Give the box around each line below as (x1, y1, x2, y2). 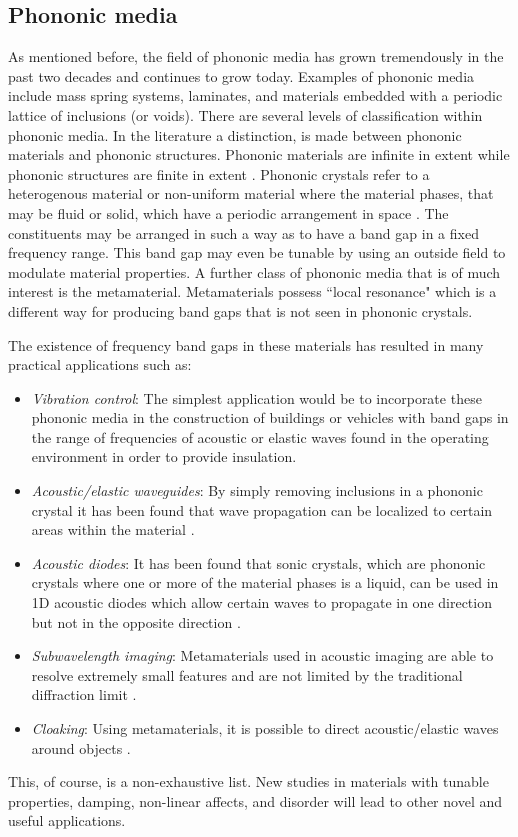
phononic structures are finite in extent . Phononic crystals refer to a (8, 163, 430, 184)
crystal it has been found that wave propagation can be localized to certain (31, 499, 493, 520)
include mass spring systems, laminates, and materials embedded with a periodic (8, 85, 503, 106)
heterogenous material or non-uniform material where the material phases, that (8, 183, 494, 204)
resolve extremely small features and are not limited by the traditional (31, 664, 463, 685)
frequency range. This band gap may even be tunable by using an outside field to (8, 242, 506, 263)
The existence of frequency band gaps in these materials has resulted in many (8, 334, 484, 355)
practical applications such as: (8, 354, 192, 375)
